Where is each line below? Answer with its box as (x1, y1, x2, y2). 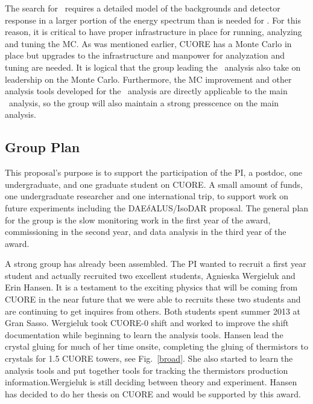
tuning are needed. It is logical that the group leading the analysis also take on (5, 60, 301, 73)
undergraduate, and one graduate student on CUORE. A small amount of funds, (5, 178, 303, 190)
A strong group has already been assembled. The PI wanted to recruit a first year (5, 257, 306, 270)
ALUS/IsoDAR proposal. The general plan (150, 201, 309, 214)
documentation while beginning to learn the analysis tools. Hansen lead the (5, 328, 283, 341)
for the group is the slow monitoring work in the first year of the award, (5, 213, 271, 226)
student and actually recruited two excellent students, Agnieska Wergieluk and (5, 269, 296, 281)
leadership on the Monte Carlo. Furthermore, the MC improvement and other (5, 72, 292, 85)
